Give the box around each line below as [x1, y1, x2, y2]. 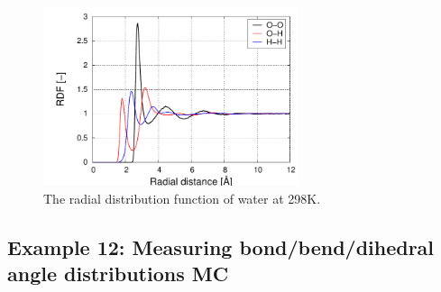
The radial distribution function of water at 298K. [43, 189, 321, 207]
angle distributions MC [7, 260, 229, 287]
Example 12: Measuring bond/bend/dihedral [7, 233, 435, 260]
